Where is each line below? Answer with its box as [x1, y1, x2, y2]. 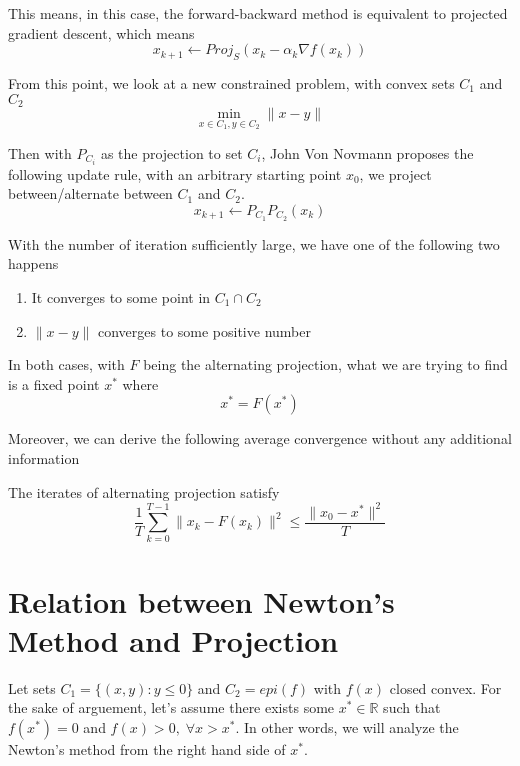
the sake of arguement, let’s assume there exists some [8, 697, 335, 718]
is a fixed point [8, 373, 100, 394]
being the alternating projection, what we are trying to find [143, 354, 508, 375]
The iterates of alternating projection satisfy [8, 481, 280, 502]
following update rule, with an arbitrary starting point [8, 163, 342, 184]
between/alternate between [8, 183, 173, 204]
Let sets [8, 677, 56, 698]
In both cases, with [8, 354, 125, 375]
